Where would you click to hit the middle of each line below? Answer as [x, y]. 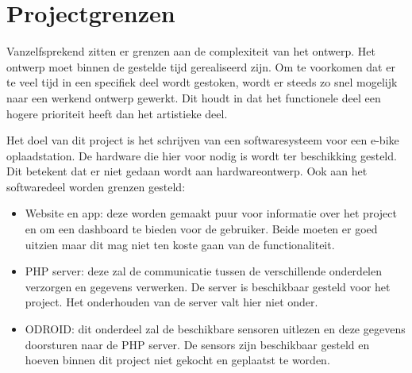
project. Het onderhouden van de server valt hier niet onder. [171, 302]
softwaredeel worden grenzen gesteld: [96, 186]
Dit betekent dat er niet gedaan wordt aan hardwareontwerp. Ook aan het [187, 171]
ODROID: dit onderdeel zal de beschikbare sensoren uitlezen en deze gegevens [215, 329]
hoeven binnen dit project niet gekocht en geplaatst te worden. [177, 360]
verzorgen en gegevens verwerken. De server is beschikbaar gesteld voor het [208, 286]
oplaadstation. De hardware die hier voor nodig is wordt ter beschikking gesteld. [202, 155]
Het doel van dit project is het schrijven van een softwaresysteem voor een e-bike [203, 140]
